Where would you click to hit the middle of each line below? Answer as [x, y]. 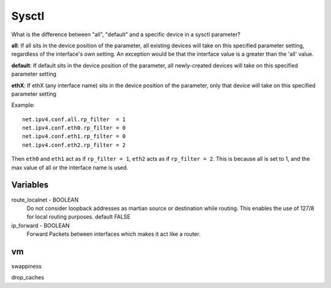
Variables [30, 185]
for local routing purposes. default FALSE [79, 217]
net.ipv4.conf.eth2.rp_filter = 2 [74, 145]
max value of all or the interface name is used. [70, 167]
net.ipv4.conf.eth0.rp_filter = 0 [74, 128]
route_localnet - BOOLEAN [45, 200]
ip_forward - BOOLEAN [40, 225]
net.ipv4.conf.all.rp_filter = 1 [74, 119]
